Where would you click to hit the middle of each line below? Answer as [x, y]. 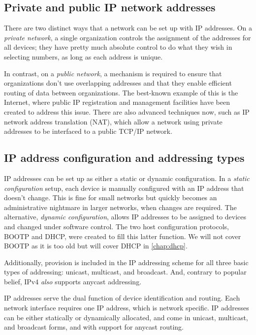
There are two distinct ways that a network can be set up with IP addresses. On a [128, 28]
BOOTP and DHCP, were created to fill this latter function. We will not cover [123, 236]
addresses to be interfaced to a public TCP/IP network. [88, 131]
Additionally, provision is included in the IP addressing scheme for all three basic [126, 262]
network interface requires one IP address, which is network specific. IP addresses [127, 308]
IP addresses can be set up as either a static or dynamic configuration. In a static [127, 178]
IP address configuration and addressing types [124, 158]
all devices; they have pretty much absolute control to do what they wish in [118, 47]
